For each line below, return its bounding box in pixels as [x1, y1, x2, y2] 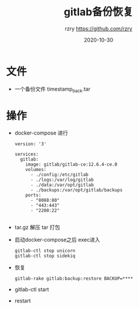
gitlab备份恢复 [63, 5, 134, 19]
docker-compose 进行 [14, 129, 69, 136]
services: [14, 152, 39, 157]
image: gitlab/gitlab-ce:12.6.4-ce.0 [25, 162, 117, 167]
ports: [25, 193, 42, 198]
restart [14, 297, 31, 304]
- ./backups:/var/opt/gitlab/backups [30, 187, 123, 193]
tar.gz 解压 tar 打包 [14, 224, 60, 231]
